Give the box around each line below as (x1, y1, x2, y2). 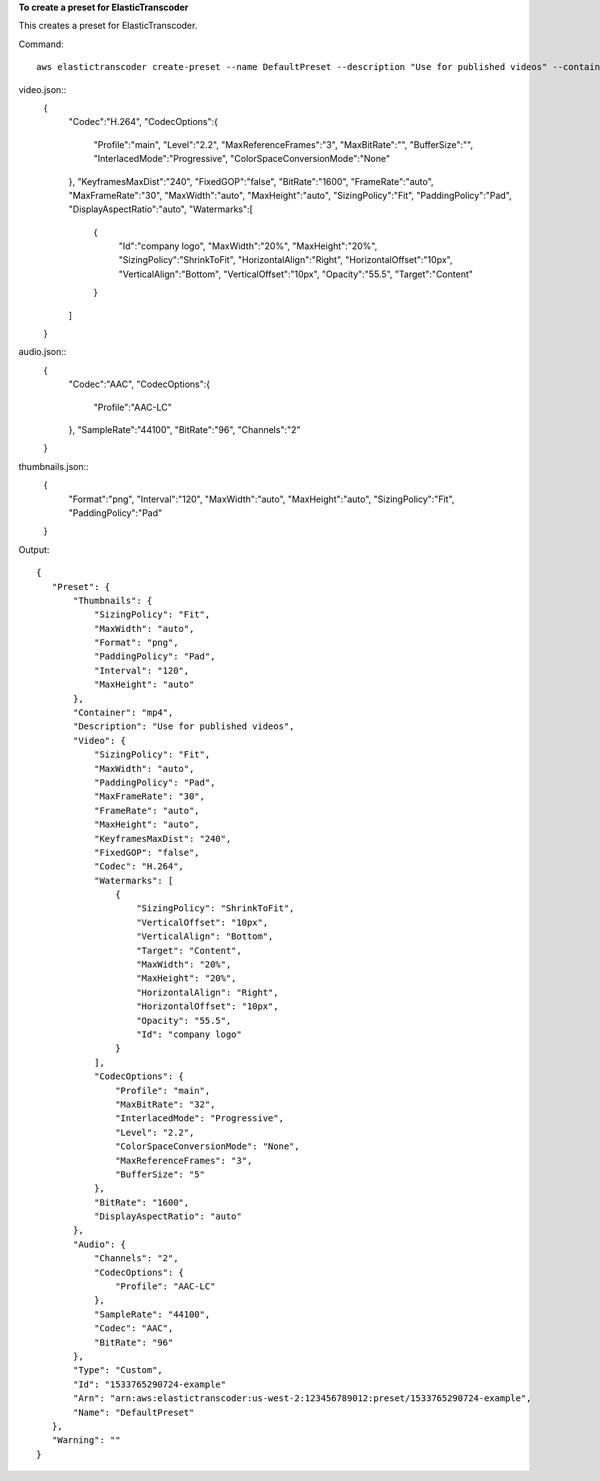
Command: (18, 38, 64, 50)
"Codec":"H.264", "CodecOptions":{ (68, 116, 219, 128)
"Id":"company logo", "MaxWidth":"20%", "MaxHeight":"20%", (118, 240, 378, 252)
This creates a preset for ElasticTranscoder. (18, 20, 198, 32)
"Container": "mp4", (73, 707, 174, 719)
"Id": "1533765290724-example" (73, 1378, 227, 1390)
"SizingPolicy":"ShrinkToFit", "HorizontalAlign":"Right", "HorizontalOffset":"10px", (118, 254, 453, 266)
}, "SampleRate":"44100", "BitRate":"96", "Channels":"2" (68, 423, 301, 435)
